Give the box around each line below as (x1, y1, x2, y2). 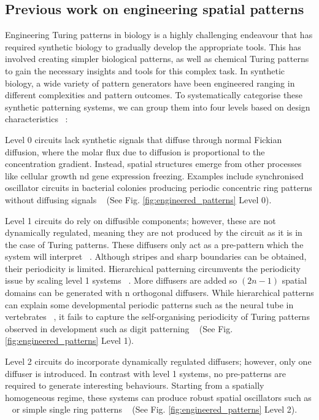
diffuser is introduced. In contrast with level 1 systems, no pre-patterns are (5, 367, 286, 379)
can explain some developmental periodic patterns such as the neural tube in (5, 298, 294, 311)
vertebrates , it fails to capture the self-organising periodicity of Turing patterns (5, 310, 310, 323)
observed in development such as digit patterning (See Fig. (5, 322, 233, 335)
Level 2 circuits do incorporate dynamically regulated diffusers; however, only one (5, 355, 312, 368)
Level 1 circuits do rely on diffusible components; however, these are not (5, 214, 276, 227)
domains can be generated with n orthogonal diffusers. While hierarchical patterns (5, 286, 314, 299)
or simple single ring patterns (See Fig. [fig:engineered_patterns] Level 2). (12, 403, 298, 416)
